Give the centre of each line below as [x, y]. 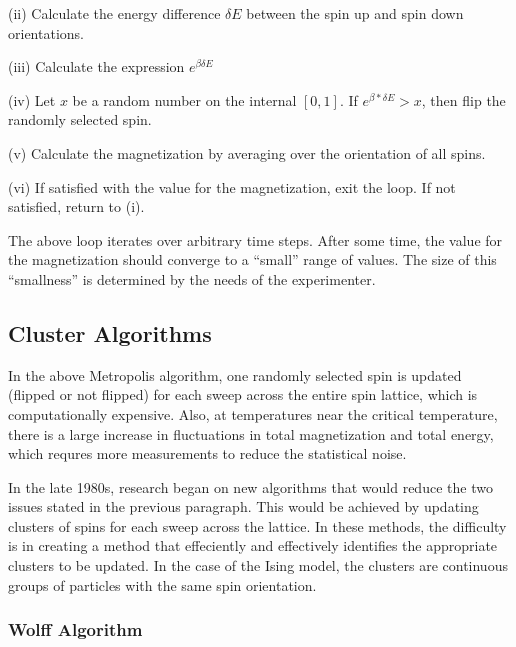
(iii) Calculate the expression [96, 66]
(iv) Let [32, 99]
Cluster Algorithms [110, 332]
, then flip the [463, 99]
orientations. [46, 32]
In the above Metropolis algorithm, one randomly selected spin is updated [235, 374]
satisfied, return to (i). [76, 206]
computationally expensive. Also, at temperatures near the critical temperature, [253, 413]
